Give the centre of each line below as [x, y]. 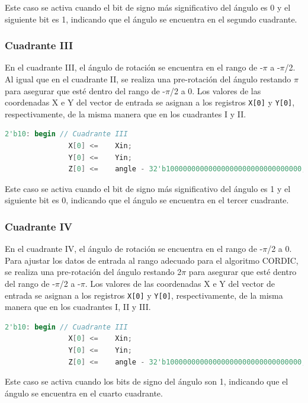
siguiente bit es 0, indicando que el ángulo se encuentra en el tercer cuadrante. [147, 200]
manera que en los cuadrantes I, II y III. [78, 307]
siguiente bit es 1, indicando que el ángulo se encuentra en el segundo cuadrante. [151, 19]
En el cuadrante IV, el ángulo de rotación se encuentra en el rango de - [134, 249]
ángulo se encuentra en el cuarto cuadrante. [84, 393]
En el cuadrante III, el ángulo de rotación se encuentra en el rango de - [134, 67]
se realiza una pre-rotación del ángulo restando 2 [93, 272]
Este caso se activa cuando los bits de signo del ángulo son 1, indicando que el [147, 381]
